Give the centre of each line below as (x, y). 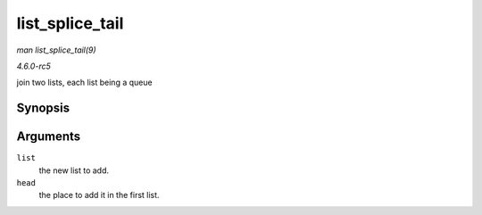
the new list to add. (74, 170)
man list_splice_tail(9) (57, 50)
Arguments (49, 137)
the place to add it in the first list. (99, 195)
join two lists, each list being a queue (84, 83)
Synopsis (43, 108)
